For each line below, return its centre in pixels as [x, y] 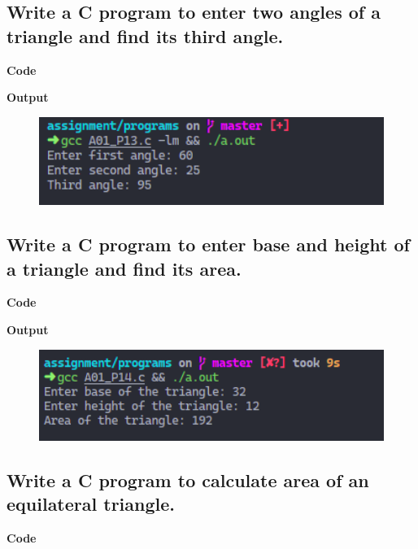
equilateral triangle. [91, 504]
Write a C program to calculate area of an [188, 479]
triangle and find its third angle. [145, 35]
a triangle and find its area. [124, 268]
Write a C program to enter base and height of [208, 244]
